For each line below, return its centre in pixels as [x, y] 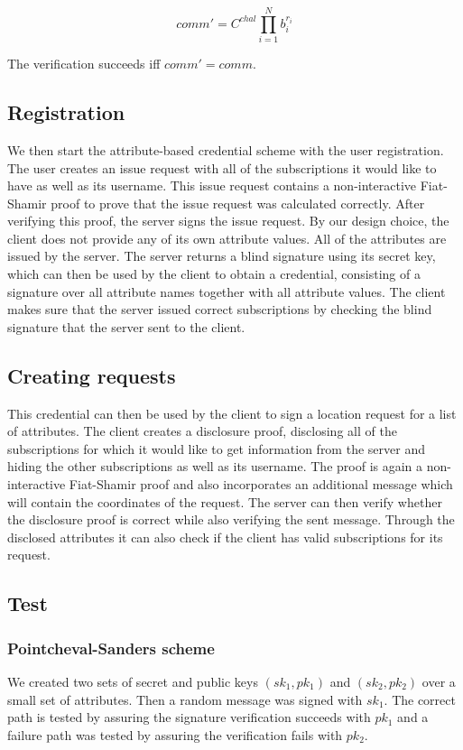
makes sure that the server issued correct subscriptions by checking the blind [220, 309]
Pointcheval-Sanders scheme [111, 648]
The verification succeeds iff [84, 64]
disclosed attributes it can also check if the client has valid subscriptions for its [225, 537]
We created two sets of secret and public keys [133, 681]
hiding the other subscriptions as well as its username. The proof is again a [215, 466]
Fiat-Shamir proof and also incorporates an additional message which [261, 484]
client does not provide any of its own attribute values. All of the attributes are [227, 238]
